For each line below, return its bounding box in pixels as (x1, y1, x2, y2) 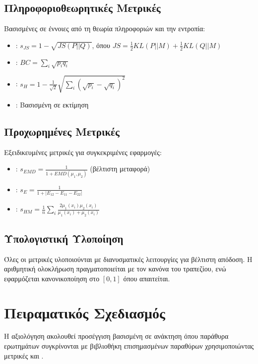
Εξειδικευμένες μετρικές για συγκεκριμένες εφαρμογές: (4, 147, 162, 157)
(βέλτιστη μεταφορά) (90, 163, 150, 174)
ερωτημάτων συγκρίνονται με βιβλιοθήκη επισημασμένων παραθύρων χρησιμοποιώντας (4, 341, 254, 351)
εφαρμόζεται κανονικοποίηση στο (4, 273, 100, 283)
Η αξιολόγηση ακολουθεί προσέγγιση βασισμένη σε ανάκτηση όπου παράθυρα (4, 331, 229, 341)
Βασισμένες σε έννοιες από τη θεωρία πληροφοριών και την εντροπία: (4, 23, 205, 34)
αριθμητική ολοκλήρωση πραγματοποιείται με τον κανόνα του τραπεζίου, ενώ (4, 263, 226, 274)
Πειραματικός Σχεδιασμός (4, 302, 165, 322)
